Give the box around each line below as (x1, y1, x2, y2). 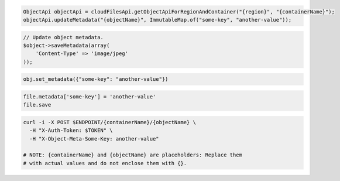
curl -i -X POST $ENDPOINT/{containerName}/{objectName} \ (23, 119, 196, 125)
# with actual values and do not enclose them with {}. (23, 160, 187, 166)
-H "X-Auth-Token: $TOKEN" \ (29, 127, 114, 134)
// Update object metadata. (23, 34, 104, 40)
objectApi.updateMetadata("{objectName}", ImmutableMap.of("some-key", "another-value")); (23, 16, 292, 23)
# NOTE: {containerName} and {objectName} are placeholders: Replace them (23, 152, 243, 158)
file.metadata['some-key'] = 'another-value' (23, 93, 156, 100)
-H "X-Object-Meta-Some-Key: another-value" (29, 135, 159, 142)
